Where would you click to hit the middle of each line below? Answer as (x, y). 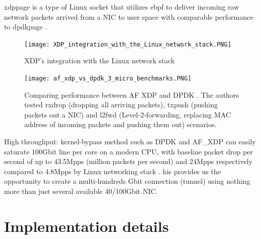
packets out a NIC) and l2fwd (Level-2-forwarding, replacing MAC (128, 114)
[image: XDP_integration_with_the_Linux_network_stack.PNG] (128, 44)
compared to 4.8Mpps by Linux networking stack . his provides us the (113, 171)
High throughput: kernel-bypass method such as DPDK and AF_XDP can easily (130, 142)
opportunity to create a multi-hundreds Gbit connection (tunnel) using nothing (127, 181)
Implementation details (86, 226)
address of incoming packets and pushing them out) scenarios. (121, 124)
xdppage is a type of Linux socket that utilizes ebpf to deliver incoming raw (122, 7)
